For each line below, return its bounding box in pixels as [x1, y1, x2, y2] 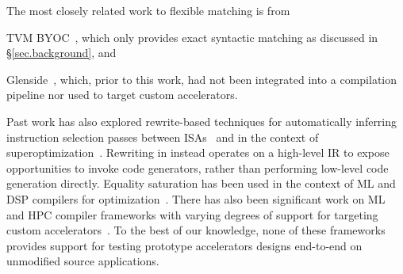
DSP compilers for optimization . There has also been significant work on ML [6, 190, 386, 207]
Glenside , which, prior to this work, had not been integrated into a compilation [6, 70, 397, 87]
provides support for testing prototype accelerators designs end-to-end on [6, 237, 363, 253]
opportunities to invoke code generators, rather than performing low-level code [6, 159, 389, 176]
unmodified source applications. [6, 253, 159, 269]
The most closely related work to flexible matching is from [6, 2, 290, 18]
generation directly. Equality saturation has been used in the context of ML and [6, 175, 396, 192]
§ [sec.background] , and [6, 44, 117, 61]
